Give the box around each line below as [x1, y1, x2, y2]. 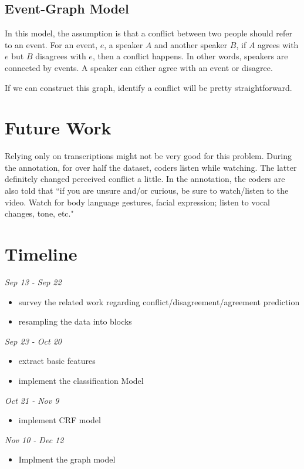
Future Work [5, 116, 112, 140]
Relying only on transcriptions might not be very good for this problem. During [5, 150, 292, 162]
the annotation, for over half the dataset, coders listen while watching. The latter [5, 161, 297, 173]
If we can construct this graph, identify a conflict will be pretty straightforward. [5, 81, 292, 93]
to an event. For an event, [5, 38, 98, 50]
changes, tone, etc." [5, 207, 74, 220]
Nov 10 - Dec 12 [5, 433, 64, 446]
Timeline [5, 242, 77, 266]
